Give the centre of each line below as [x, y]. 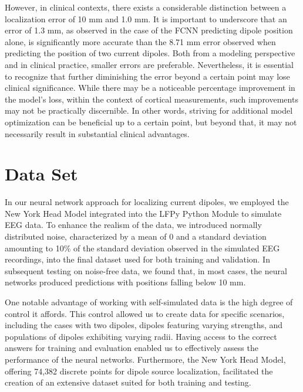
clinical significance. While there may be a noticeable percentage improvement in [150, 88]
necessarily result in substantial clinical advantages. [97, 133]
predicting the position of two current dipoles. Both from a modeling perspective [150, 53]
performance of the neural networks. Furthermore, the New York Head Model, [145, 359]
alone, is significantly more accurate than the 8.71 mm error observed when [140, 41]
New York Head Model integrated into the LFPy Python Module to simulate [143, 213]
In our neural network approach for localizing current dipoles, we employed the [147, 202]
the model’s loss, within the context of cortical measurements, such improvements [151, 99]
